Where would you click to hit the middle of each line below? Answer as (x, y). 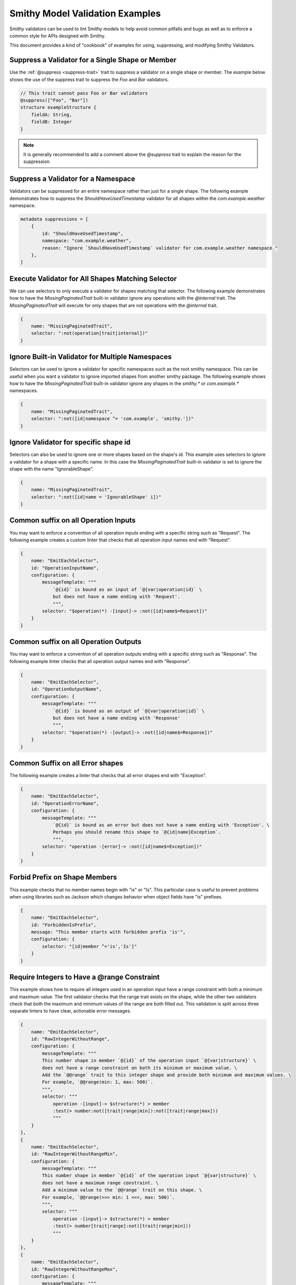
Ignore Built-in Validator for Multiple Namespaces (91, 357)
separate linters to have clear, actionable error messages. (70, 1011)
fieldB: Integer (51, 122)
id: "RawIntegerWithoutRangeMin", (75, 1154)
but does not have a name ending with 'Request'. (116, 597)
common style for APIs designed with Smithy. (58, 35)
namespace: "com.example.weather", (87, 241)
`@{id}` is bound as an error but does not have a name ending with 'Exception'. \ (161, 825)
